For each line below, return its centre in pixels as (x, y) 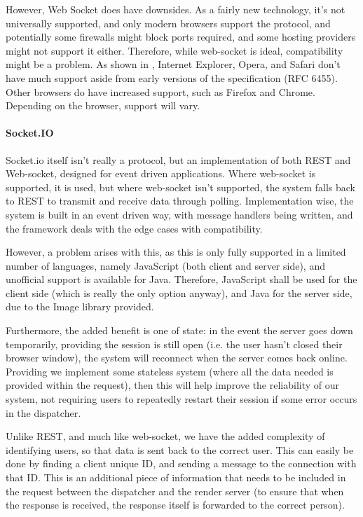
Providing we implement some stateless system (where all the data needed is (170, 371)
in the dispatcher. (43, 412)
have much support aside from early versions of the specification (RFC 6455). (172, 77)
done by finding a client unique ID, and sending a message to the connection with (181, 463)
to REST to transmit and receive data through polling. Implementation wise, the (180, 201)
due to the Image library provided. (80, 306)
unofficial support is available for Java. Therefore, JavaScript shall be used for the (181, 279)
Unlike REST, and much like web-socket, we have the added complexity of (165, 436)
